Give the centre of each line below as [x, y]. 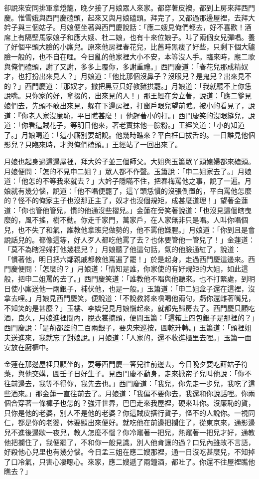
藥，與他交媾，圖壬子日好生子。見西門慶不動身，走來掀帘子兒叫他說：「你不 [128, 373]
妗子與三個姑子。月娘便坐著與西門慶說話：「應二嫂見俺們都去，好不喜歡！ [124, 27]
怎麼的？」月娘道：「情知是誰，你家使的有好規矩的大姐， [134, 269]
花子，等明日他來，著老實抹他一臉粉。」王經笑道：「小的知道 [147, 125]
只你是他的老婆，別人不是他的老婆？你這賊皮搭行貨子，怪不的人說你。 [119, 412]
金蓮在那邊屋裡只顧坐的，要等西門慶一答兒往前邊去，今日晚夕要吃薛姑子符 [126, 363]
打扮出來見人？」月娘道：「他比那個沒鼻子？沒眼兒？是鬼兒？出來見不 [138, 76]
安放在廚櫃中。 [28, 347]
